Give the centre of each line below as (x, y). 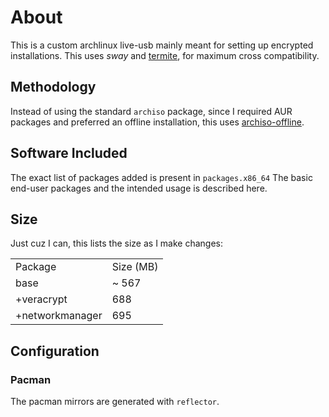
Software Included (69, 153)
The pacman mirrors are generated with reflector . (115, 402)
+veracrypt (41, 299)
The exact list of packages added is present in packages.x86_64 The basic (161, 177)
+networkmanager (59, 316)
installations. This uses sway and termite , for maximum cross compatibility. (165, 55)
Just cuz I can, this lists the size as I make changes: (116, 243)
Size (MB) (135, 267)
